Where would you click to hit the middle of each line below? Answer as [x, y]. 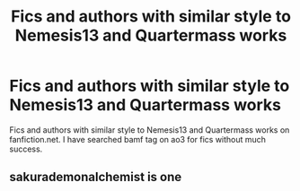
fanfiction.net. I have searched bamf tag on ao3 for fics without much [138, 139]
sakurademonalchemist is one [96, 177]
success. [26, 149]
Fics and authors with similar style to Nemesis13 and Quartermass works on [150, 130]
